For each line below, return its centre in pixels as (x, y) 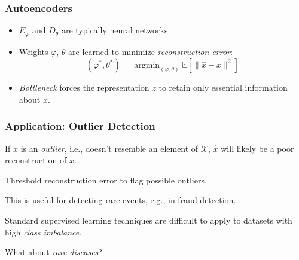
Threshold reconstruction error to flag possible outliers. (106, 180)
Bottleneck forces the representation (84, 88)
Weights (33, 51)
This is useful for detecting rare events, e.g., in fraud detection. (120, 200)
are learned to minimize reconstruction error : (150, 51)
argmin (147, 65)
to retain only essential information (223, 88)
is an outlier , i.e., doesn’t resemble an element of (109, 148)
